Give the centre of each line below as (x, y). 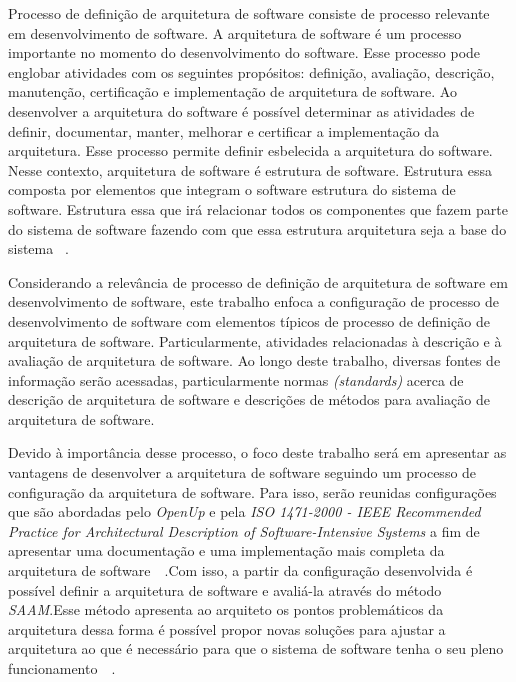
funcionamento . (62, 668)
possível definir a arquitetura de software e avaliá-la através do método (225, 589)
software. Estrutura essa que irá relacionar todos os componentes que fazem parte (258, 208)
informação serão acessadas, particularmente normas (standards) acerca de (236, 379)
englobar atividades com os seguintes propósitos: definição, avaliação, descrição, (251, 71)
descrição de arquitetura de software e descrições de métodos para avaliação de (249, 399)
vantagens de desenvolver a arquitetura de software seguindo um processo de (242, 472)
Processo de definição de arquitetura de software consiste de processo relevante (249, 13)
